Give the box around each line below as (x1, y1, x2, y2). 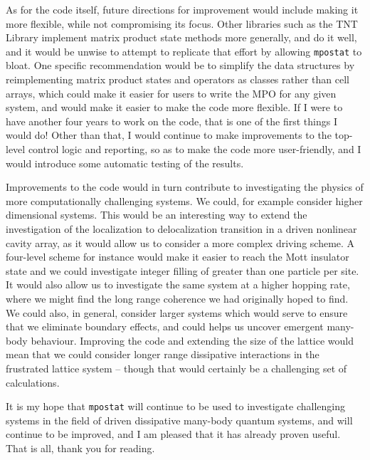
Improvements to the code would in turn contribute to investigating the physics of (6, 179, 364, 194)
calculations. (6, 375, 60, 390)
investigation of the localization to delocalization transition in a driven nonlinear (6, 221, 357, 236)
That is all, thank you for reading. (6, 440, 155, 455)
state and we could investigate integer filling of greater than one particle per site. (6, 263, 359, 278)
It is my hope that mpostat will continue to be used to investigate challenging (6, 399, 345, 414)
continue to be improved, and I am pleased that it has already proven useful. (6, 427, 341, 441)
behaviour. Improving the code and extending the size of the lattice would (31, 333, 354, 347)
